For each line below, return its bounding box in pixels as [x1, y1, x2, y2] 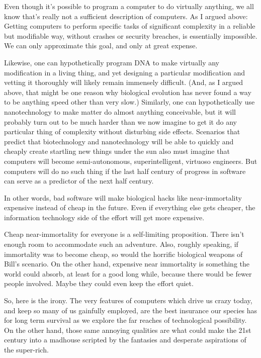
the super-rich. [4, 344, 49, 354]
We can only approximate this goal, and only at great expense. [4, 40, 198, 51]
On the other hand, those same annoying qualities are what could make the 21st [4, 324, 251, 335]
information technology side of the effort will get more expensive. [4, 212, 205, 222]
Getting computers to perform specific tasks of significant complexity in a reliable [4, 21, 255, 31]
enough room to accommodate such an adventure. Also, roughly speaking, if [4, 239, 238, 249]
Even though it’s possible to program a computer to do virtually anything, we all [4, 1, 254, 11]
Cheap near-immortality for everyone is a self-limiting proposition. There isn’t [4, 229, 244, 239]
